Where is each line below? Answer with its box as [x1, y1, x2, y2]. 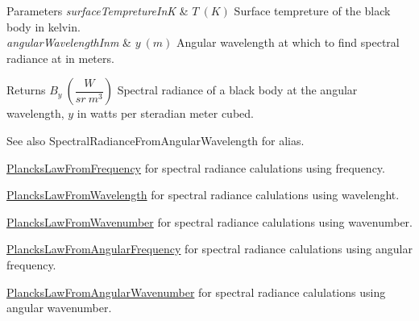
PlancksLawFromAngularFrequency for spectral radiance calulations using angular [6, 240, 413, 257]
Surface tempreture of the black [234, 2, 391, 19]
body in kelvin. [6, 18, 81, 35]
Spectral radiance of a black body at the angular [117, 81, 358, 98]
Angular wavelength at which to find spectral [176, 34, 400, 51]
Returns [6, 81, 46, 98]
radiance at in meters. [6, 49, 114, 66]
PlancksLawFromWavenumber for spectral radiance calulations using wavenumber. [6, 213, 413, 230]
